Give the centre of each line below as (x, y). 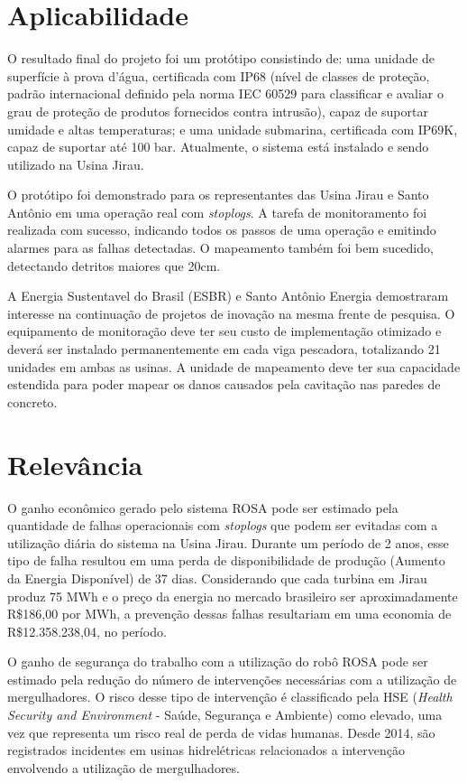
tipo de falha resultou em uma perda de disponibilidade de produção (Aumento (226, 560)
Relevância (75, 464)
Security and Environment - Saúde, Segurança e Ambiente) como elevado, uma (225, 715)
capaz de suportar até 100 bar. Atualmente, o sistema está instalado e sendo (218, 147)
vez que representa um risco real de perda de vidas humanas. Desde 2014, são (221, 732)
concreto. (32, 401)
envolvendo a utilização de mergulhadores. (124, 767)
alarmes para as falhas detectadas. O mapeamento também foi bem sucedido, (220, 248)
